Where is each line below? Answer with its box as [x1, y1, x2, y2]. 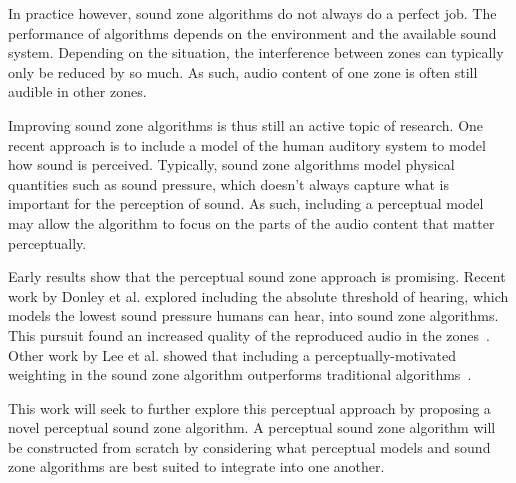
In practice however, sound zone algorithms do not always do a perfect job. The [8, 3, 497, 23]
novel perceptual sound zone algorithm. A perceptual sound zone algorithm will [8, 417, 496, 438]
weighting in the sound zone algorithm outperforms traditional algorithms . [8, 364, 472, 385]
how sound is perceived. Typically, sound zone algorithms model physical [8, 154, 455, 175]
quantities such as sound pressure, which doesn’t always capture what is [8, 173, 450, 194]
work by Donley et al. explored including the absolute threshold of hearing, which [8, 285, 509, 306]
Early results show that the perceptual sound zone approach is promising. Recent [8, 266, 506, 287]
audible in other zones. [8, 81, 147, 102]
